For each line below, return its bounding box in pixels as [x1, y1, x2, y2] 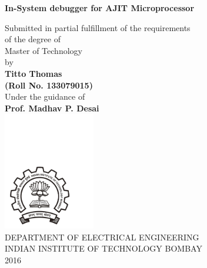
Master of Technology [5, 44, 82, 56]
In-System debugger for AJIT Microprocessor [5, 2, 195, 13]
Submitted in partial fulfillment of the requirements [5, 21, 191, 33]
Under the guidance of [5, 90, 85, 103]
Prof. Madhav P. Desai [5, 101, 99, 114]
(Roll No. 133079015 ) [5, 79, 93, 91]
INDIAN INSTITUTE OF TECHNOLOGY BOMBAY [5, 242, 202, 255]
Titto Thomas [5, 67, 62, 79]
